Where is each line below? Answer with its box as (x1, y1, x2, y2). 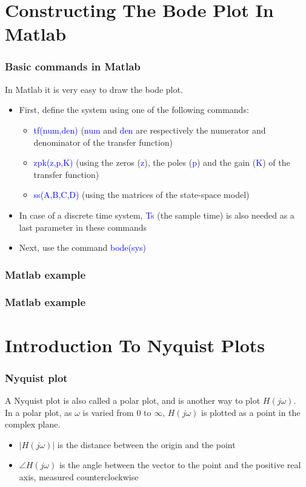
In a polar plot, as (5, 406, 72, 418)
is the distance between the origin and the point (57, 438, 236, 451)
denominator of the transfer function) (33, 135, 173, 148)
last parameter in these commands (19, 220, 147, 233)
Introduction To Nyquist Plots (5, 332, 265, 357)
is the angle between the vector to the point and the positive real (59, 458, 301, 471)
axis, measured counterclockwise (19, 470, 139, 483)
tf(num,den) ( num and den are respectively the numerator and (33, 123, 266, 136)
